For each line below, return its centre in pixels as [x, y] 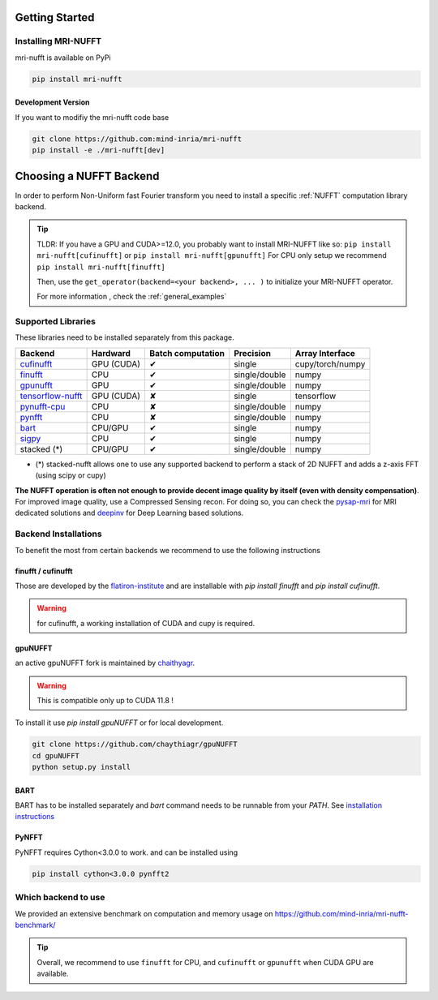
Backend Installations [58, 534]
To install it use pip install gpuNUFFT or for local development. [119, 723]
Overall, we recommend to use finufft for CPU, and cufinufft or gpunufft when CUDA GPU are [205, 962]
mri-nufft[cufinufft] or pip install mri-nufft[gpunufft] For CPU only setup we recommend [212, 255]
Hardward [111, 353]
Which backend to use [60, 898]
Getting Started [55, 17]
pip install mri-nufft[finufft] [101, 267]
